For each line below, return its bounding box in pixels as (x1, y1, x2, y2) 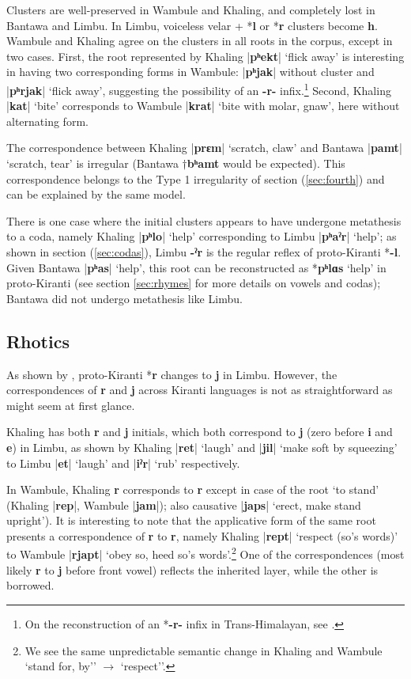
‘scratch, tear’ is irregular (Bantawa (6, 155, 179, 171)
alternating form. (6, 112, 89, 129)
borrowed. (6, 577, 55, 594)
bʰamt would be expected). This (187, 155, 345, 171)
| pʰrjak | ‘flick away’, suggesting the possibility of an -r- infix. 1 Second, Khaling (6, 79, 391, 98)
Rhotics (6, 328, 70, 353)
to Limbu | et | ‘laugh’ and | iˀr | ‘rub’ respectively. (6, 454, 240, 471)
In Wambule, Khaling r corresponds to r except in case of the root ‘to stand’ (6, 481, 379, 498)
